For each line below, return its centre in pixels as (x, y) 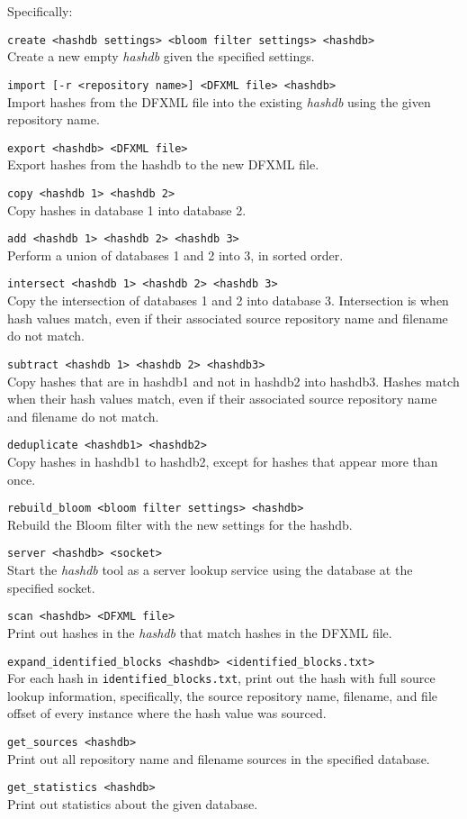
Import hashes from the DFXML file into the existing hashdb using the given (219, 101)
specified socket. (51, 587)
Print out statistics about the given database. (133, 803)
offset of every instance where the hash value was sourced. (167, 713)
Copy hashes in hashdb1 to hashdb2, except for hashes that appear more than (223, 461)
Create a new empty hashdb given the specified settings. (161, 56)
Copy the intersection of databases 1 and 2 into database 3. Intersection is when (228, 300)
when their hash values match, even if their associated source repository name (222, 399)
